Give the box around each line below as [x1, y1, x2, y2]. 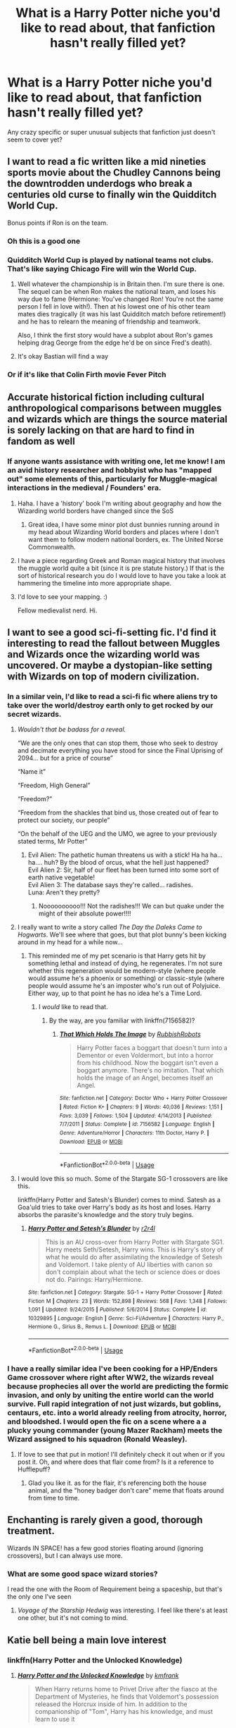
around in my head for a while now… [17, 938, 123, 946]
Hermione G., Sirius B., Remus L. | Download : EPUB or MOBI [27, 1323, 177, 1331]
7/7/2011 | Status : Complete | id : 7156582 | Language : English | [59, 1121, 215, 1128]
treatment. [7, 1525, 55, 1537]
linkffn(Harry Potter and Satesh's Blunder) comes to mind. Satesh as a [17, 1195, 221, 1204]
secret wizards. [7, 709, 62, 719]
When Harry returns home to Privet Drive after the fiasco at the [34, 1684, 218, 1693]
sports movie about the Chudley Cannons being [7, 167, 221, 179]
